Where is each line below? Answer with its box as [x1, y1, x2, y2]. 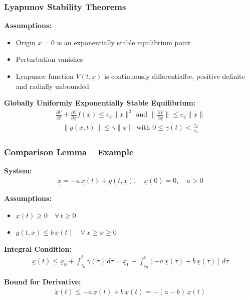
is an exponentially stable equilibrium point [57, 37, 191, 47]
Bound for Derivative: [4, 276, 81, 287]
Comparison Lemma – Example [4, 146, 134, 158]
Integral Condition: [4, 243, 72, 254]
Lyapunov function [16, 71, 74, 81]
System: [4, 165, 32, 176]
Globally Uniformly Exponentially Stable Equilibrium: [4, 97, 196, 108]
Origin [16, 37, 36, 47]
